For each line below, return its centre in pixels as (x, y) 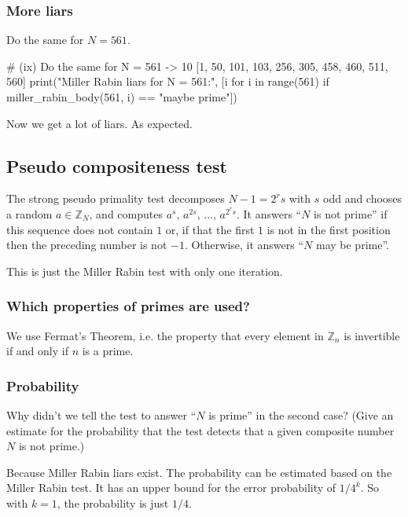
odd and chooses (363, 198)
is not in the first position (329, 229)
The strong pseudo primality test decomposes (116, 198)
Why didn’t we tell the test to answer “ (101, 414)
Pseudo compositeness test (117, 165)
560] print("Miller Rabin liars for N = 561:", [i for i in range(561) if (168, 81)
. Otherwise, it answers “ (244, 245)
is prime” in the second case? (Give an (301, 414)
